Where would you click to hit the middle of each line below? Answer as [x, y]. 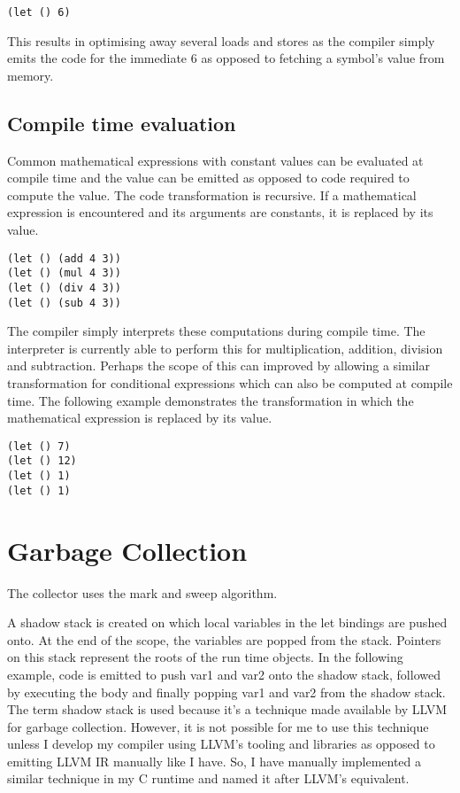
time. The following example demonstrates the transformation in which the [211, 400]
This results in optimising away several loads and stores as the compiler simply [221, 40]
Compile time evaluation [122, 123]
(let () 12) [42, 461]
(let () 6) [39, 12]
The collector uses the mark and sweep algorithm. [142, 592]
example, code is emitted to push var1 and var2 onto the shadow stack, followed [224, 674]
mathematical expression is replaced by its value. [140, 418]
